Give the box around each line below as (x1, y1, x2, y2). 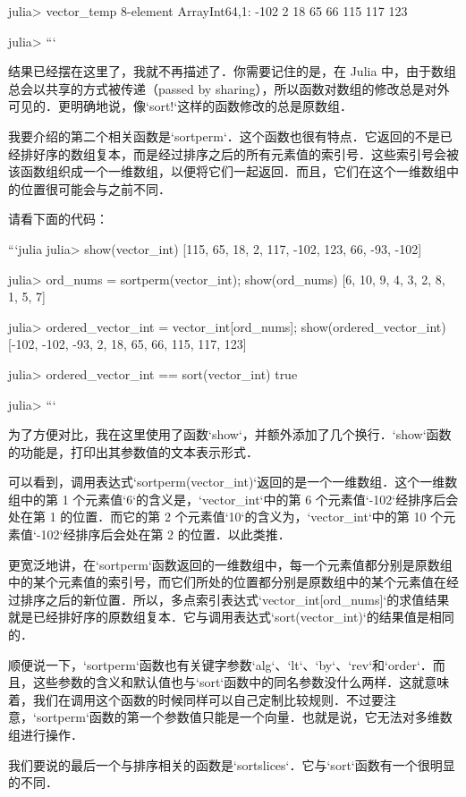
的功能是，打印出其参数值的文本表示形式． (8, 442, 258, 461)
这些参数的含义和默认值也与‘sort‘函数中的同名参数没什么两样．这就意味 (32, 673, 450, 691)
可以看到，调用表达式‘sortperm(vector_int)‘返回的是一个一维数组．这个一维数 (8, 472, 458, 491)
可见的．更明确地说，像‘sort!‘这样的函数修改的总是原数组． (8, 97, 353, 115)
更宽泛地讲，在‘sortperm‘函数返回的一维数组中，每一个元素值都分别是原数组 (8, 555, 453, 573)
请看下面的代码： (8, 209, 108, 228)
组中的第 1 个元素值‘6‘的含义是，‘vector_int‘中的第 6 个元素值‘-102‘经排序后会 (8, 489, 459, 508)
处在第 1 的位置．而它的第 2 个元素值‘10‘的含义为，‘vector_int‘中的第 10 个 (8, 507, 444, 526)
